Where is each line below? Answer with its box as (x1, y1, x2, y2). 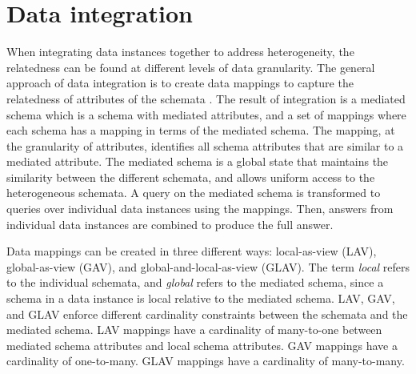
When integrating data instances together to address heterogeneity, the (6, 43, 354, 60)
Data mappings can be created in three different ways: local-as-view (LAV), (6, 243, 377, 259)
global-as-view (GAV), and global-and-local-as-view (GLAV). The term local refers (6, 258, 410, 275)
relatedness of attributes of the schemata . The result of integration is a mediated (6, 90, 406, 107)
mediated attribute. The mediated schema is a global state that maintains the (6, 153, 389, 170)
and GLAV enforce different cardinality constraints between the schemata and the (6, 305, 408, 322)
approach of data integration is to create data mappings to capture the (6, 74, 354, 91)
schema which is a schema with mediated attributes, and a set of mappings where (6, 106, 406, 123)
